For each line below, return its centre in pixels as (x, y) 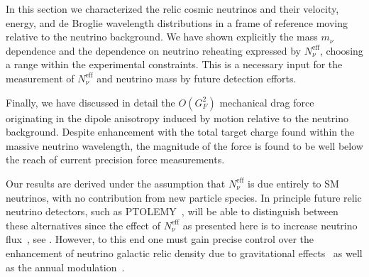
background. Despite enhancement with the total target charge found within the (180, 132)
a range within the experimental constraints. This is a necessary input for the (174, 64)
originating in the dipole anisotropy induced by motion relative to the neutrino (177, 118)
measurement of (40, 78)
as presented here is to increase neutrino (270, 225)
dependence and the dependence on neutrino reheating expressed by (154, 50)
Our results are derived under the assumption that (116, 183)
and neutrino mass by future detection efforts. (197, 78)
